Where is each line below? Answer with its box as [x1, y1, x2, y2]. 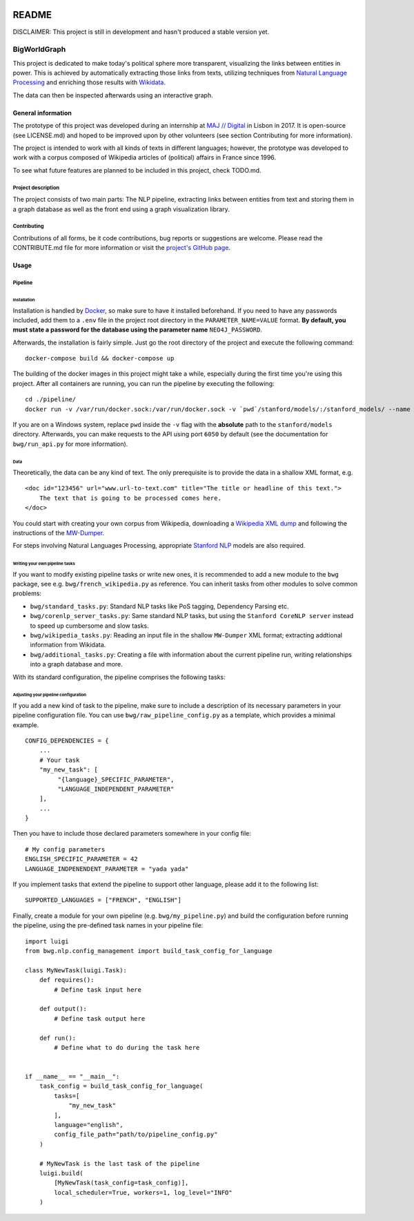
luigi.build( [39, 1169, 83, 1177]
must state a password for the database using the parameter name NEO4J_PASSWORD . [12, 325, 262, 334]
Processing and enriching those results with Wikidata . [12, 78, 166, 86]
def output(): [39, 1005, 88, 1013]
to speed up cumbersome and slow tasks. [30, 622, 150, 630]
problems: [12, 589, 41, 597]
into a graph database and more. [30, 660, 124, 669]
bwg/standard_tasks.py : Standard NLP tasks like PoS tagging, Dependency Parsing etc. [30, 602, 289, 610]
